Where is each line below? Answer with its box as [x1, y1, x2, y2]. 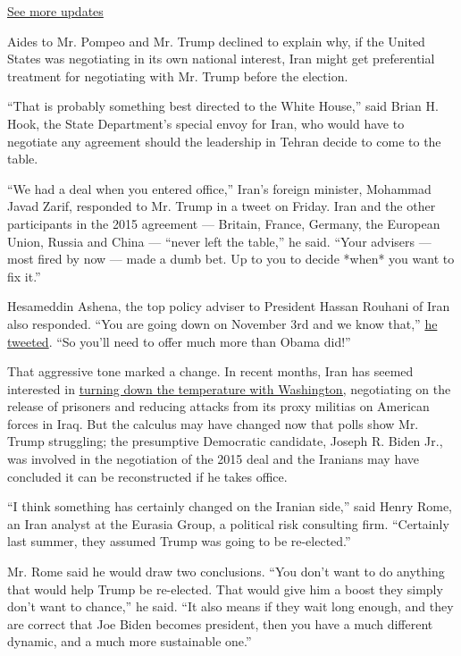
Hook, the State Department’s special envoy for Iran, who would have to [7, 114, 405, 132]
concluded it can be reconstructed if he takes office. [7, 467, 288, 485]
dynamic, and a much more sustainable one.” [7, 632, 252, 651]
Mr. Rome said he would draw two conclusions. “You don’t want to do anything [7, 562, 445, 581]
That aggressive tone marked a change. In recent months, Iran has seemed [7, 362, 414, 381]
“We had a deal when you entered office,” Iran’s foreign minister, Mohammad [7, 179, 432, 198]
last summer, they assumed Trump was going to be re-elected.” [7, 532, 351, 551]
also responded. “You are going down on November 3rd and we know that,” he [7, 314, 438, 332]
